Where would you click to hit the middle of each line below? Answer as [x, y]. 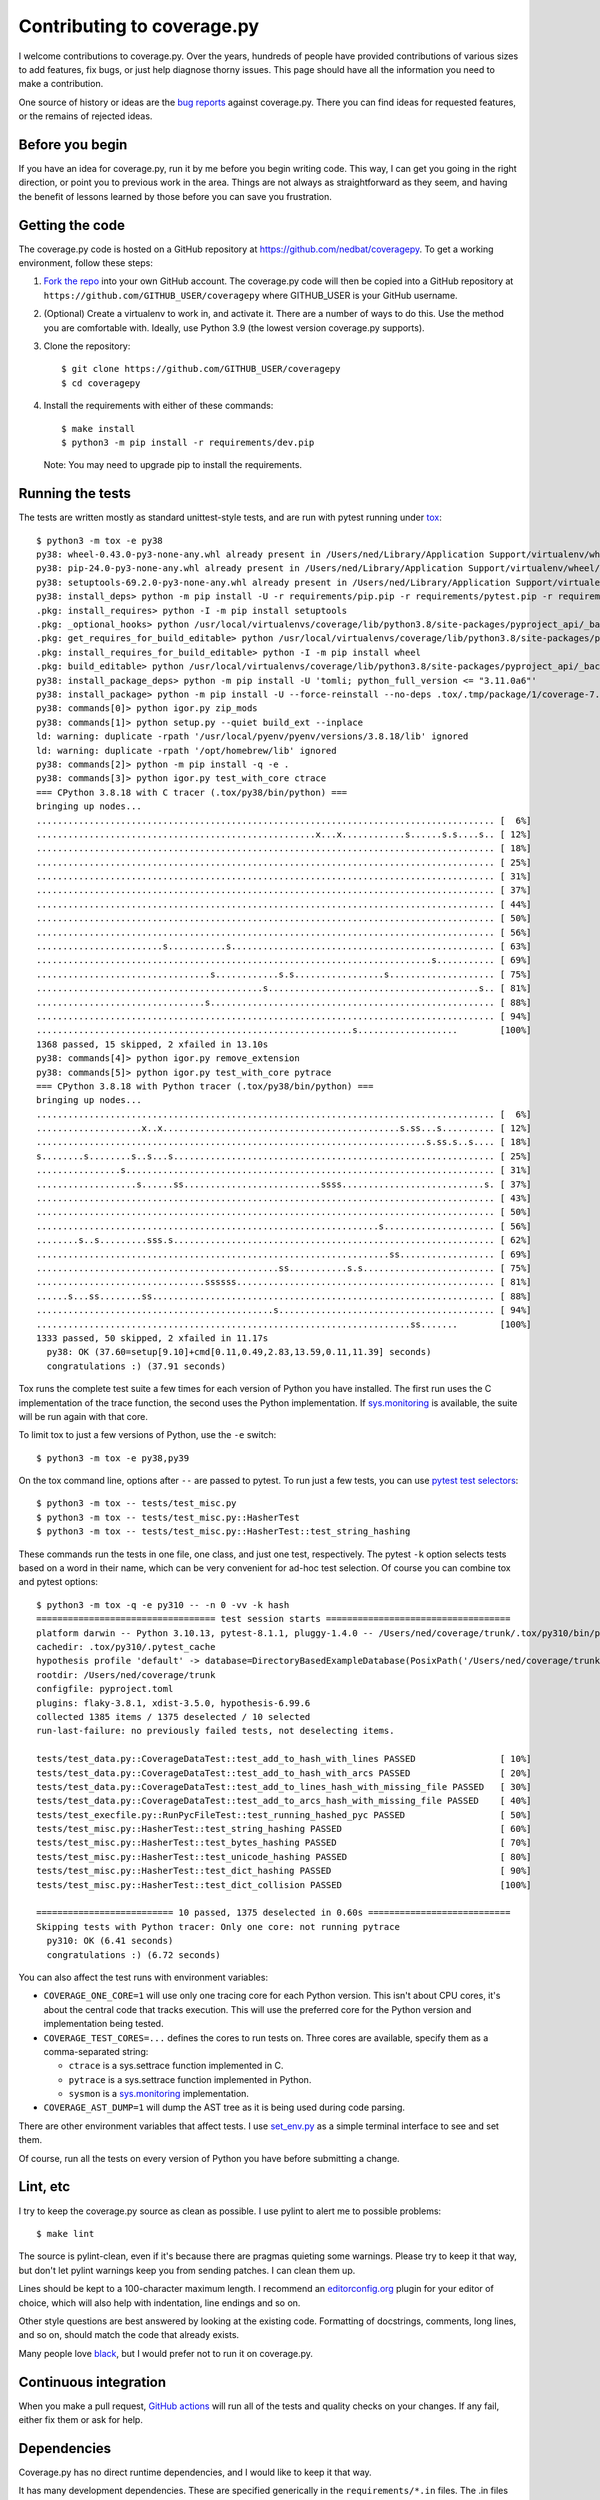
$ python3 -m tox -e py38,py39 [113, 1458]
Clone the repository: [87, 346]
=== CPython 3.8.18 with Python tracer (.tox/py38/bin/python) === [205, 1086]
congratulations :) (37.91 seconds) [136, 1366]
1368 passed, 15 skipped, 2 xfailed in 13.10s [152, 1044]
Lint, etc [44, 2186]
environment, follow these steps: [86, 263]
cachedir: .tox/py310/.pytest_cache [126, 1646]
